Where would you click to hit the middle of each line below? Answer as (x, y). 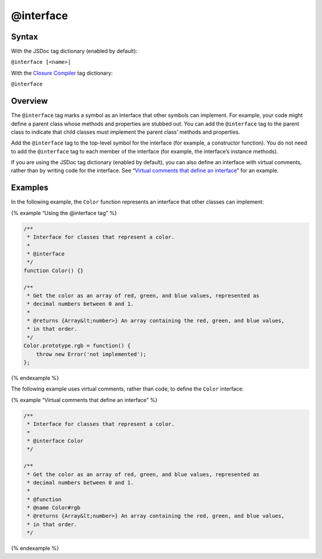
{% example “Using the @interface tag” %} (64, 213)
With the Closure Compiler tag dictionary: (62, 73)
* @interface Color (55, 441)
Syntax (24, 37)
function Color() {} (53, 271)
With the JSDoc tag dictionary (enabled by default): (74, 51)
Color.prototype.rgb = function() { (77, 346)
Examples (30, 188)
